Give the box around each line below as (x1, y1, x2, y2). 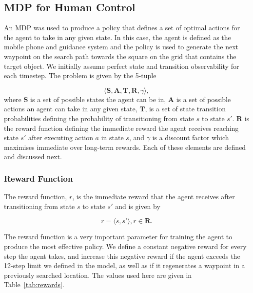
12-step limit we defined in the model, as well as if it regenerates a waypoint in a (4, 260, 245, 271)
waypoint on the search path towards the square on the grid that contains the (4, 51, 236, 61)
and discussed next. (4, 151, 62, 162)
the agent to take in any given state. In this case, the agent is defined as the (4, 32, 231, 42)
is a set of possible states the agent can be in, (30, 94, 166, 104)
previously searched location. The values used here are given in (4, 270, 192, 280)
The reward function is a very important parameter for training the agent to (4, 231, 233, 242)
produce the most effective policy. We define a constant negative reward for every (4, 241, 247, 251)
